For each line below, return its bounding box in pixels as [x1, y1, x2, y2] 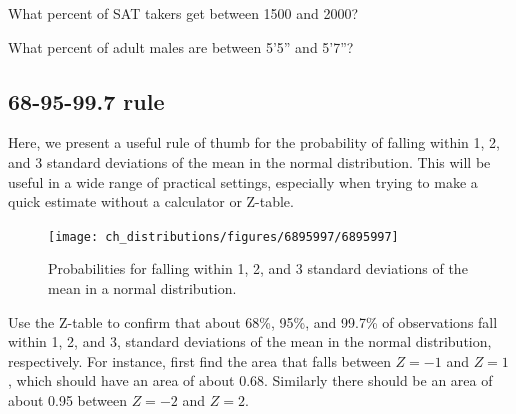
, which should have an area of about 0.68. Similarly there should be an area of [8, 370, 493, 391]
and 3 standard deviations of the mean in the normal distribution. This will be [8, 151, 491, 172]
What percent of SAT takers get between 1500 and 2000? [8, 3, 359, 23]
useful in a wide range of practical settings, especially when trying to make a [8, 171, 478, 192]
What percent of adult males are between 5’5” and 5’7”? [8, 36, 354, 57]
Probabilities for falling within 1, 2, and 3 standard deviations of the [48, 258, 468, 279]
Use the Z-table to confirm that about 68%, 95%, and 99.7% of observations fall [8, 311, 498, 332]
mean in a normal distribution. [48, 278, 237, 299]
